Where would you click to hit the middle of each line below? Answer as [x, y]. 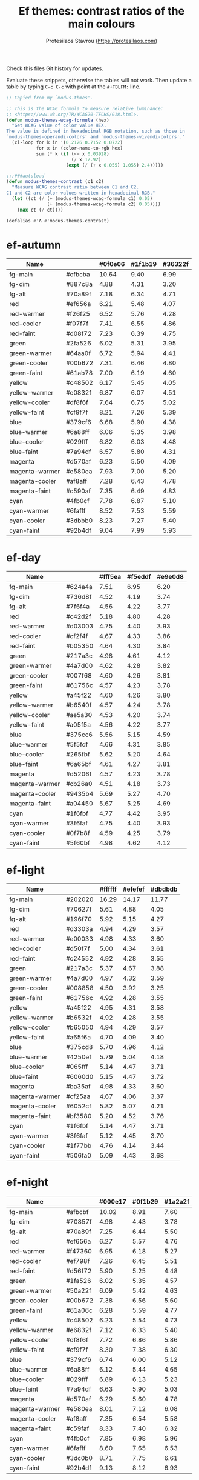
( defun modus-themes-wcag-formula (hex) [58, 120]
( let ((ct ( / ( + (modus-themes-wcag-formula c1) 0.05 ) [82, 198]
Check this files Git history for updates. [55, 68]
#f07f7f [77, 324]
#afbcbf [77, 1212]
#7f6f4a [78, 607]
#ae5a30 [79, 715]
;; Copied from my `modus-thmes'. [50, 98]
